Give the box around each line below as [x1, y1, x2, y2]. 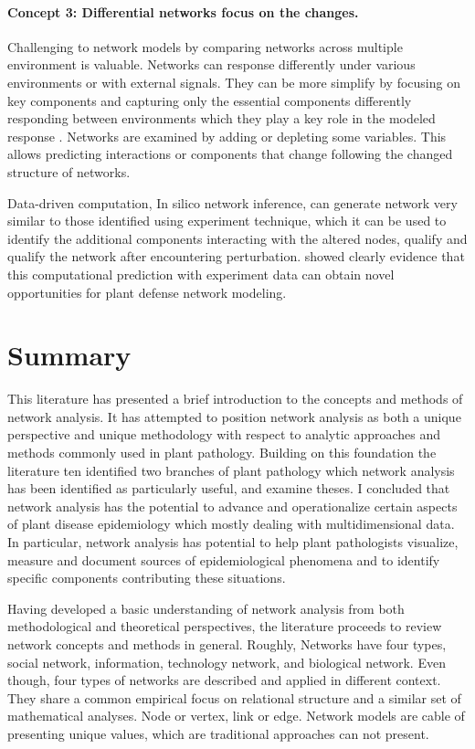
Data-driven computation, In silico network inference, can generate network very [7, 193, 458, 212]
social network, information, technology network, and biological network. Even [7, 652, 446, 671]
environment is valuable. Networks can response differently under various [7, 55, 416, 74]
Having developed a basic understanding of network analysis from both [7, 598, 405, 617]
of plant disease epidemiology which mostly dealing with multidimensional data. [7, 514, 455, 533]
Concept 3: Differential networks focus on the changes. [7, 2, 359, 21]
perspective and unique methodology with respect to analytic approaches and [7, 425, 441, 444]
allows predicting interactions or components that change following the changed [7, 144, 453, 164]
